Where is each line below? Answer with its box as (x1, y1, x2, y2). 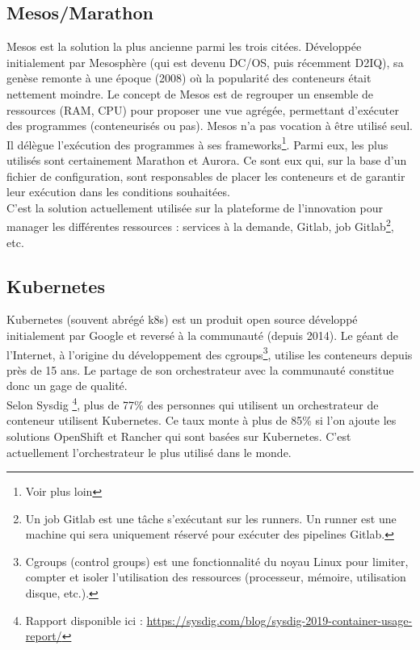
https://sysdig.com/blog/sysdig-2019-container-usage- (146, 611, 413, 628)
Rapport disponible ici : (25, 611, 143, 628)
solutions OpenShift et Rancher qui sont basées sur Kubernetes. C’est (6, 427, 351, 444)
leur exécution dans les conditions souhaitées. (6, 183, 230, 200)
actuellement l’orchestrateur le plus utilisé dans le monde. (6, 443, 292, 460)
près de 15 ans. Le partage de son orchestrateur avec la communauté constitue (6, 361, 394, 378)
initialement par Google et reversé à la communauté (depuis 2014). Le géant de (6, 327, 399, 344)
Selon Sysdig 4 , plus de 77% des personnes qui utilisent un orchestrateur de (6, 394, 379, 413)
